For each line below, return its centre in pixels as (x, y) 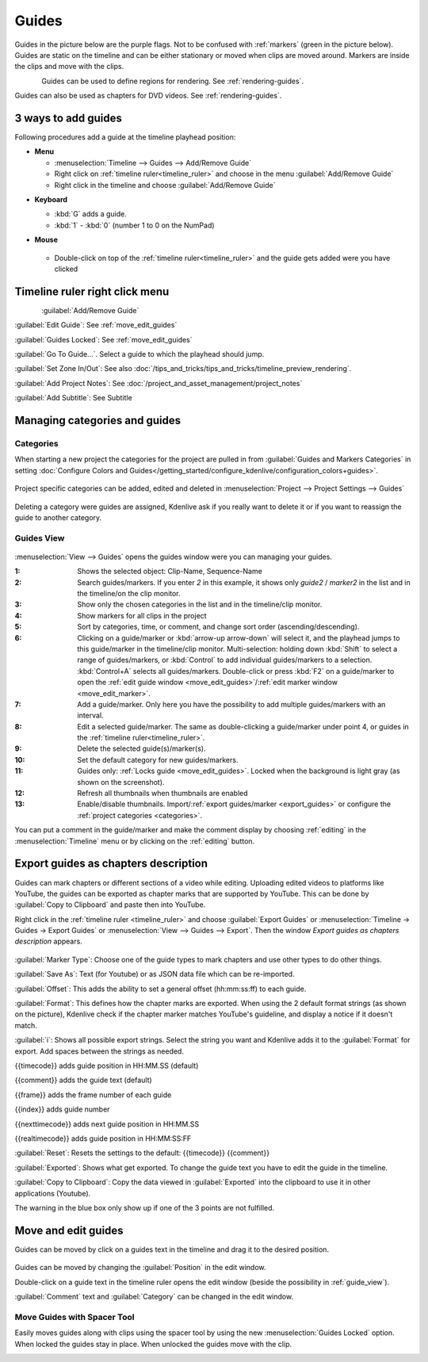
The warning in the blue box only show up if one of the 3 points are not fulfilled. (145, 1207)
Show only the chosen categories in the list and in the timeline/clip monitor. (200, 604)
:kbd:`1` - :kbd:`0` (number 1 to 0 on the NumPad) (134, 225)
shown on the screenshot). (121, 782)
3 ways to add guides (69, 118)
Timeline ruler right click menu (92, 291)
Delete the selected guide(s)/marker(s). (141, 748)
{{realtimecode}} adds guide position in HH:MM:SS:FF (103, 1138)
